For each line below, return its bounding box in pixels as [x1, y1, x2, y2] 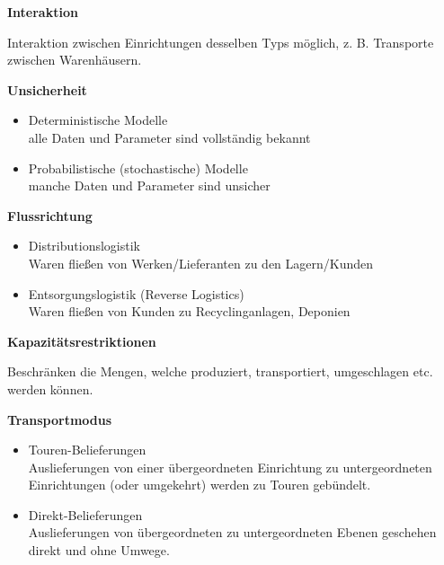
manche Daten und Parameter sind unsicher [28, 176, 271, 195]
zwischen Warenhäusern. [7, 50, 142, 69]
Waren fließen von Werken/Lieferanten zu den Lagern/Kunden [28, 253, 374, 272]
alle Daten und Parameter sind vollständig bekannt [28, 128, 311, 146]
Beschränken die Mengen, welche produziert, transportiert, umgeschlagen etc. [7, 362, 433, 381]
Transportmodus [7, 410, 112, 428]
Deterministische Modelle [28, 110, 168, 129]
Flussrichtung [7, 206, 93, 225]
